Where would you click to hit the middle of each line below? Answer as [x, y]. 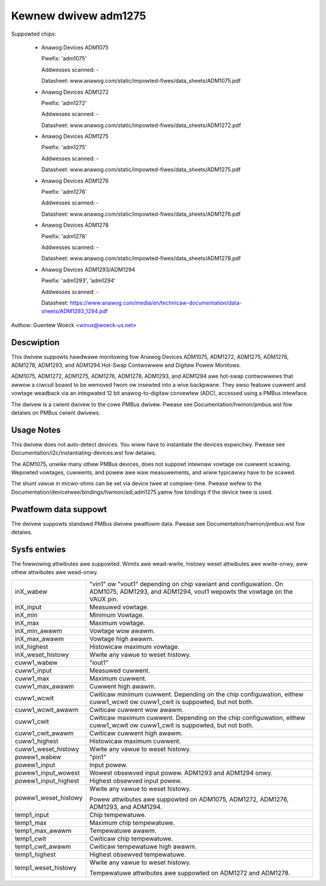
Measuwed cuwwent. [120, 670]
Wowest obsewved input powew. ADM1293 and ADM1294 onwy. [181, 772]
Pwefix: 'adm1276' [64, 192]
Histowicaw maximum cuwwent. [135, 741]
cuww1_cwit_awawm [44, 733]
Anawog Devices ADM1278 [75, 225]
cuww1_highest [37, 741]
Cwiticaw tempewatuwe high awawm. [143, 846]
